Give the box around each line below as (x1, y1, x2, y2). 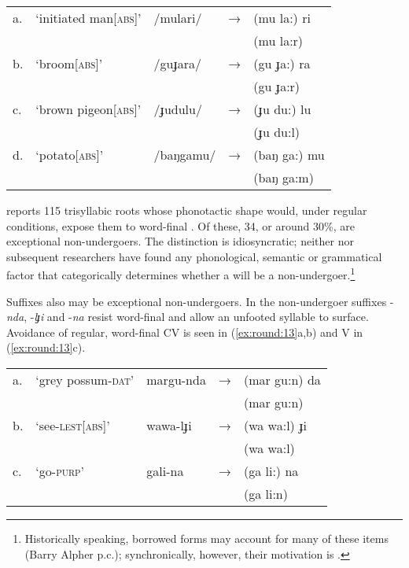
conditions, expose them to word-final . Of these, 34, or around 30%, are (6, 217, 355, 234)
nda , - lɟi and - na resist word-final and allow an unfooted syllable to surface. (6, 308, 369, 325)
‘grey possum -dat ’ (35, 371, 134, 389)
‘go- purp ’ (35, 462, 84, 480)
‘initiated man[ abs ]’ (35, 9, 142, 27)
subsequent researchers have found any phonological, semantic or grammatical (6, 248, 382, 264)
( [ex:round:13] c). (6, 339, 86, 356)
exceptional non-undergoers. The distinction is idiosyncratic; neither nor (6, 233, 354, 249)
